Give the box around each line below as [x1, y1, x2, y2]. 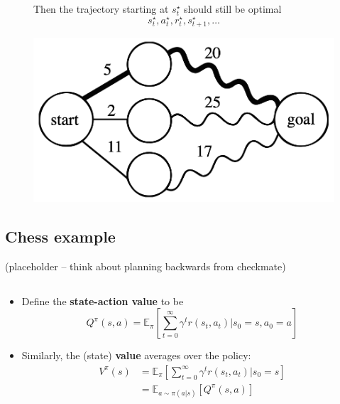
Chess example [5, 225, 116, 247]
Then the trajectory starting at [33, 1, 169, 16]
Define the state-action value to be [21, 293, 184, 308]
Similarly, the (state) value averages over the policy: [21, 348, 251, 363]
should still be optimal [183, 1, 282, 16]
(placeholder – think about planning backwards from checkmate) [5, 258, 286, 273]
